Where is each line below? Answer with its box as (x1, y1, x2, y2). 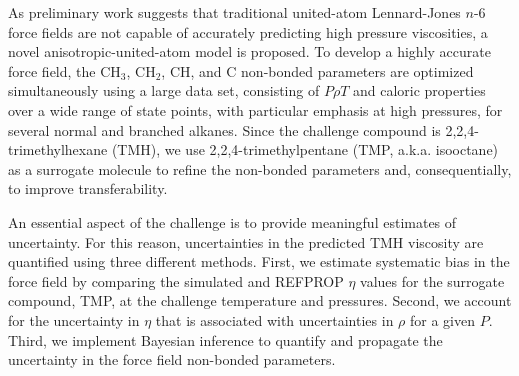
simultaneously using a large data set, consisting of (8, 80, 320, 101)
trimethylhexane (8, 139, 108, 160)
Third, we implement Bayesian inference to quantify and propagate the (8, 329, 443, 350)
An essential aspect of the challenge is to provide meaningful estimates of (8, 211, 457, 232)
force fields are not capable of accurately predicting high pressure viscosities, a (8, 21, 488, 42)
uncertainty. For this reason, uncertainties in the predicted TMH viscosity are (8, 231, 484, 252)
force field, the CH (8, 60, 121, 81)
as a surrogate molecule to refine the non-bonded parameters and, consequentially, (8, 158, 512, 179)
